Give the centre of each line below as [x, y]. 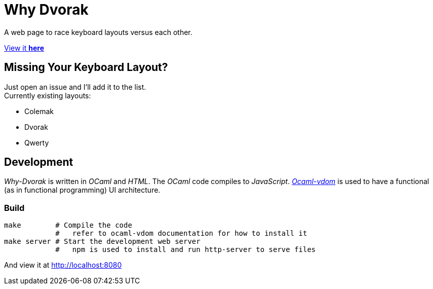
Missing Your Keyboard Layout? [86, 67]
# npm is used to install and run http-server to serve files [186, 250]
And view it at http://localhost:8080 [63, 265]
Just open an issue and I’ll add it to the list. [75, 87]
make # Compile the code [68, 225]
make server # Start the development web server [102, 242]
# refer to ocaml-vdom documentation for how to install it [181, 233]
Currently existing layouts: [48, 95]
